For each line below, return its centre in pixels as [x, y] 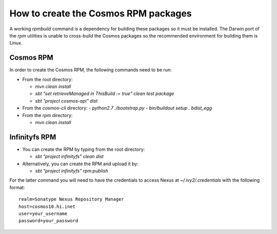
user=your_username [43, 214]
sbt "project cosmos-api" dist [66, 101]
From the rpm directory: [47, 115]
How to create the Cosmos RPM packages [101, 13]
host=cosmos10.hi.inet [47, 206]
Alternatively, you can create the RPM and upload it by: [80, 164]
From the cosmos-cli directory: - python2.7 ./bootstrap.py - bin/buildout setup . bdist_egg [117, 108]
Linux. [16, 43]
